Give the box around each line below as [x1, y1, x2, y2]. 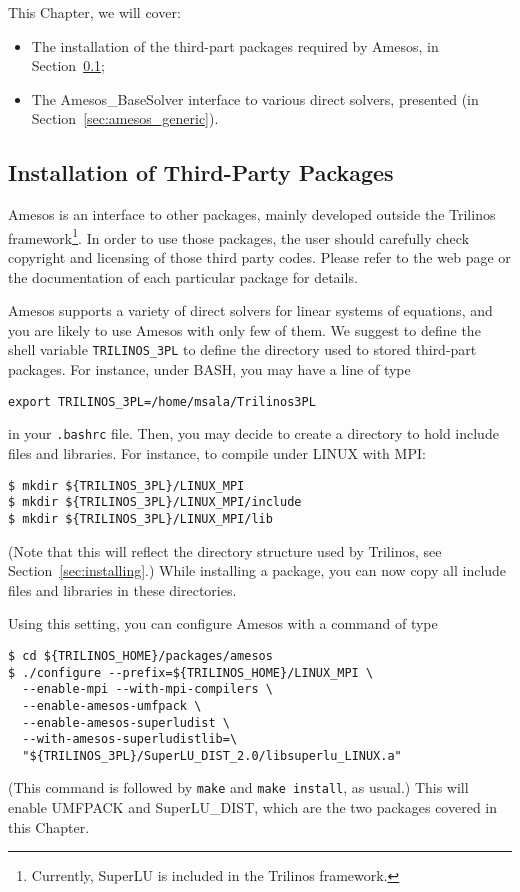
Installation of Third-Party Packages [8, 157, 394, 188]
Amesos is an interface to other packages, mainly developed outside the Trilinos [8, 204, 496, 225]
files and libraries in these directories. [8, 579, 237, 600]
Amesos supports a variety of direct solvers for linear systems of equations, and [8, 300, 493, 321]
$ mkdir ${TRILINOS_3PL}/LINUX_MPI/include [8, 495, 302, 510]
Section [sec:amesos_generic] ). [31, 108, 219, 129]
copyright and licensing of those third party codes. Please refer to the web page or [8, 247, 511, 268]
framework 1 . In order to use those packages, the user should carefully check [8, 224, 470, 248]
